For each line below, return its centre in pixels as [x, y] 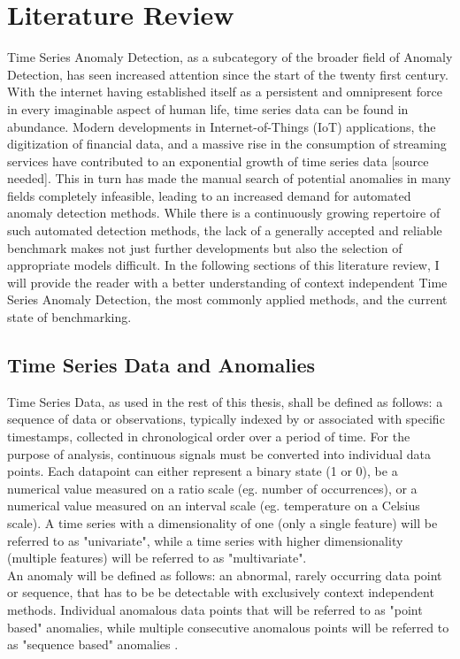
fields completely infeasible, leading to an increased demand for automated [209, 195]
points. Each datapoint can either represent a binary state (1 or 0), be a [203, 471]
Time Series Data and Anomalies [161, 365]
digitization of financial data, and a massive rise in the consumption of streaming [227, 144]
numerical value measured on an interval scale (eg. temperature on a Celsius [214, 506]
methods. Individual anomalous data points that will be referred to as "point [215, 609]
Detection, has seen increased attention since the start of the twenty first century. [228, 74]
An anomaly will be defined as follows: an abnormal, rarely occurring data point [225, 575]
